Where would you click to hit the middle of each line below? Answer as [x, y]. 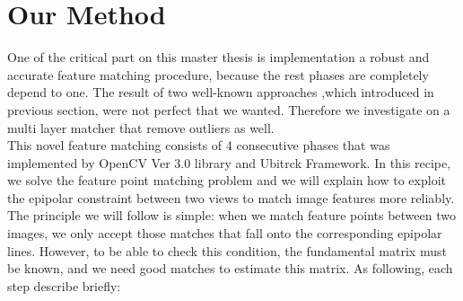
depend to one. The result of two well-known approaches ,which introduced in [221, 92]
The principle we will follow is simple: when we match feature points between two [231, 215]
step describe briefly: [64, 285]
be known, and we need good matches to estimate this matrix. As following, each [230, 268]
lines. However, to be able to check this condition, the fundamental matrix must [227, 250]
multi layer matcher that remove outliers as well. [141, 127]
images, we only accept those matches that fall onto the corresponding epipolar [225, 233]
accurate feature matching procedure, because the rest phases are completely [218, 74]
